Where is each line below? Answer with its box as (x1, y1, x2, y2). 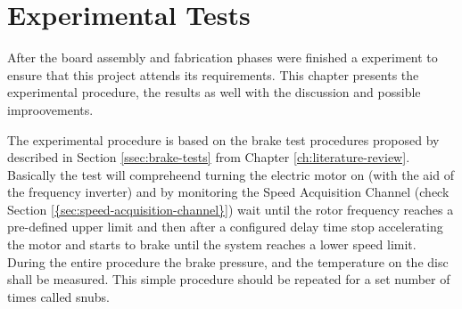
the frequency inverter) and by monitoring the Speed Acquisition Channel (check (7, 183, 450, 201)
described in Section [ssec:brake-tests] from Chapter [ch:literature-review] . (7, 148, 410, 167)
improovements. (7, 100, 94, 118)
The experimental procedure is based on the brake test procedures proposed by (7, 130, 440, 149)
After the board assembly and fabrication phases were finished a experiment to (7, 48, 438, 67)
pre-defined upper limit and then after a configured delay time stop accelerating (7, 217, 443, 236)
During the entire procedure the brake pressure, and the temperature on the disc (7, 252, 449, 271)
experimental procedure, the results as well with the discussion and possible (7, 83, 421, 102)
